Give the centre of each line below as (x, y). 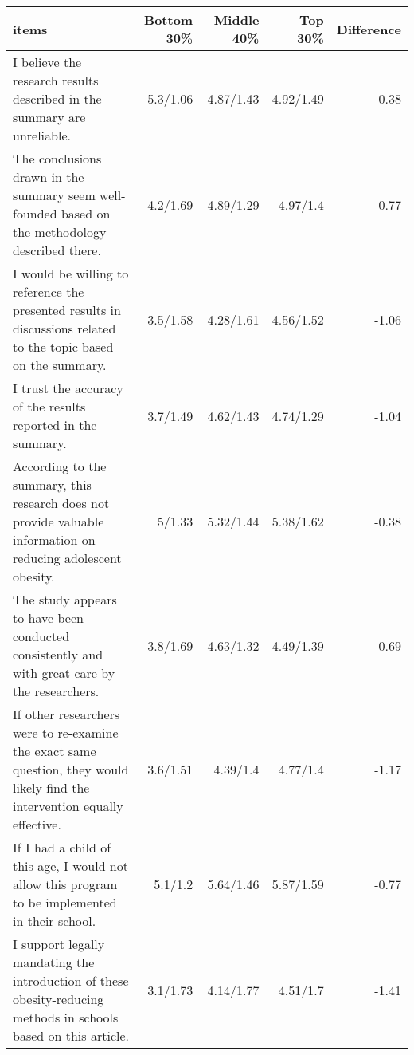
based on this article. (71, 1035)
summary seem (54, 195)
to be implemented (65, 902)
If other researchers (66, 714)
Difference (369, 29)
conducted (41, 636)
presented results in (67, 310)
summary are (49, 117)
